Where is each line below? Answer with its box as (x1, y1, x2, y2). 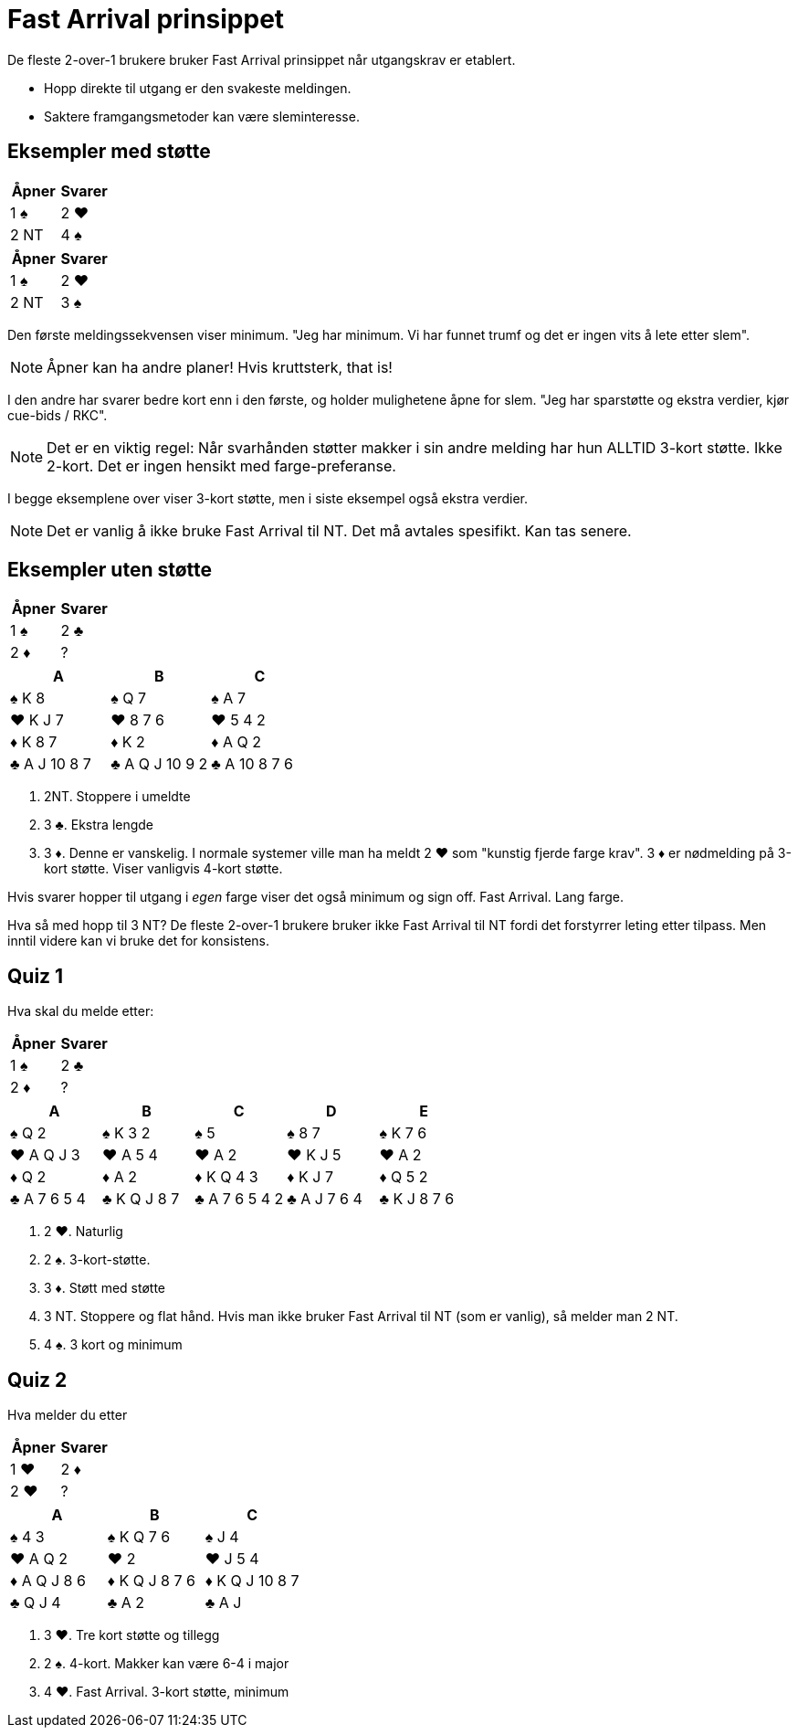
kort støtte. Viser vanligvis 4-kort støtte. (44, 861, 283, 877)
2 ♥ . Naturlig (44, 1223, 123, 1240)
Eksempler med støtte (7, 140, 211, 164)
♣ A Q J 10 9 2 (110, 755, 208, 774)
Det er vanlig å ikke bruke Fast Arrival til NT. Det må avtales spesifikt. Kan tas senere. (47, 521, 632, 540)
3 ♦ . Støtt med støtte (44, 1280, 165, 1296)
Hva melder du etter (7, 1407, 128, 1423)
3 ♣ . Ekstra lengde (44, 817, 154, 833)
